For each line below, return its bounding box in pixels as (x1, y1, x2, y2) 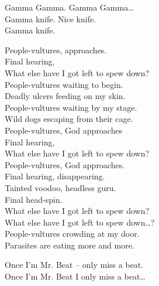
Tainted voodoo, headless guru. (5, 181, 116, 193)
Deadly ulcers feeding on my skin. (5, 90, 126, 102)
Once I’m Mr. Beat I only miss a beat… (5, 270, 146, 282)
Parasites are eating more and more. (5, 239, 134, 251)
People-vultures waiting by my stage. (5, 101, 137, 113)
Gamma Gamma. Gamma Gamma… (5, 1, 134, 13)
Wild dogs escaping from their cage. (5, 113, 133, 125)
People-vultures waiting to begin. (5, 78, 123, 90)
